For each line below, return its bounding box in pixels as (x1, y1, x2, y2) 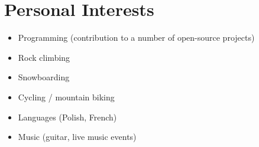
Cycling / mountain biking (18, 90, 115, 103)
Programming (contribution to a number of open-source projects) (18, 31, 255, 44)
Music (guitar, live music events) (18, 130, 137, 143)
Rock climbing (18, 51, 70, 63)
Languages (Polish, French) (18, 110, 117, 123)
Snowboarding (18, 71, 70, 83)
